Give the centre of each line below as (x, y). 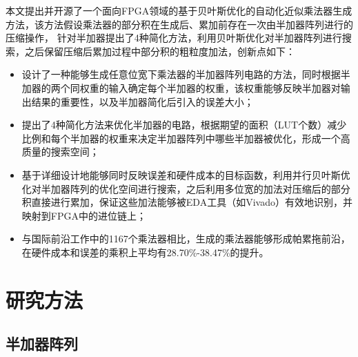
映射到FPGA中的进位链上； (84, 215)
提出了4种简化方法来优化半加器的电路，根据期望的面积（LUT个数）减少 (184, 125)
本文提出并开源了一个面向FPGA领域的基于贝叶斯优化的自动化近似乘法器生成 (179, 10)
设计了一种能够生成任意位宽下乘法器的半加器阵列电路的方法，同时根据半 (186, 74)
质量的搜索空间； (60, 152)
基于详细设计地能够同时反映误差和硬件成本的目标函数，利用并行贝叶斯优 (186, 174)
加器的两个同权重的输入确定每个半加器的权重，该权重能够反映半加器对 (181, 87)
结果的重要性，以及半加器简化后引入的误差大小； (142, 101)
